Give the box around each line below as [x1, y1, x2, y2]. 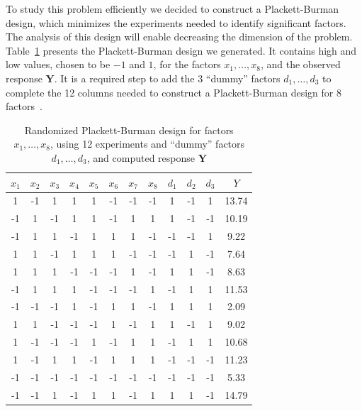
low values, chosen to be [6, 57, 111, 72]
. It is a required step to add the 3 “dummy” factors [54, 70, 281, 85]
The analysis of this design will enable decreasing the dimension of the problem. [6, 29, 353, 44]
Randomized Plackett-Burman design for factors [24, 122, 234, 137]
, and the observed [260, 57, 341, 72]
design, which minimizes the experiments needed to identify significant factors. [6, 15, 346, 30]
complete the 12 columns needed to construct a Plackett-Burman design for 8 [6, 84, 341, 99]
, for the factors [153, 57, 221, 72]
